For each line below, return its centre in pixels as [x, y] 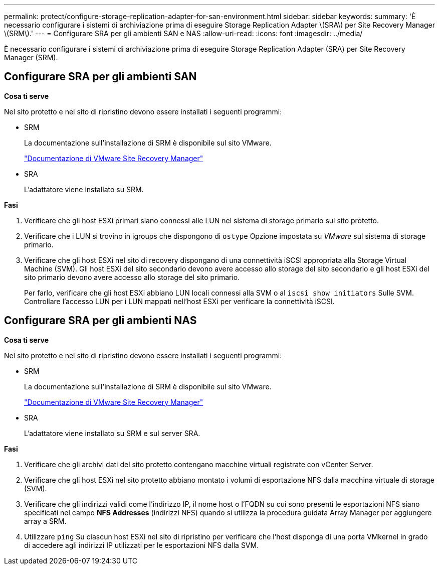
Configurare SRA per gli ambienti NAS [100, 321]
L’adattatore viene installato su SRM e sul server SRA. [112, 433]
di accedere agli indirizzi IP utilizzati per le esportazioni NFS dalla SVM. [142, 545]
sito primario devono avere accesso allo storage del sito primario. [132, 277]
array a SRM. [45, 521]
